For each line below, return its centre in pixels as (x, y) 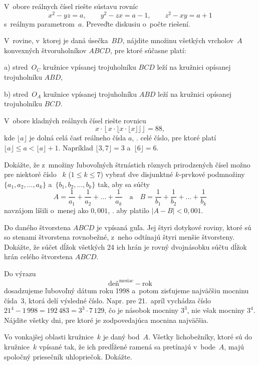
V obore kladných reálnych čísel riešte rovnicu (75, 120)
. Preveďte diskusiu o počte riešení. (136, 23)
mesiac (126, 281)
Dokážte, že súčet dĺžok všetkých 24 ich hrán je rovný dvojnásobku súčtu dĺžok (125, 246)
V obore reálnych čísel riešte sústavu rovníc (71, 6)
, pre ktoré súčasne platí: (148, 50)
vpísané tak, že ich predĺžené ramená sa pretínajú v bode (127, 346)
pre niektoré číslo (30, 174)
